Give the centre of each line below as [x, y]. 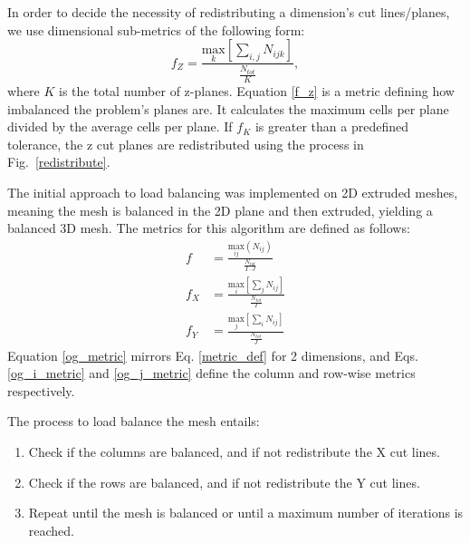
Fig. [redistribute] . [59, 162]
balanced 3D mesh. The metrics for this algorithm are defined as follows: [209, 228]
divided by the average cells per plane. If [120, 126]
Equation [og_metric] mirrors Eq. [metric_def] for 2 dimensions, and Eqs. [213, 355]
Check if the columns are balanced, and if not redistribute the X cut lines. [234, 451]
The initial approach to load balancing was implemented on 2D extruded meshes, [233, 193]
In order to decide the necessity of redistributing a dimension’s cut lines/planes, [229, 12]
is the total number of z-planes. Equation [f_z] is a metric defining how [257, 91]
